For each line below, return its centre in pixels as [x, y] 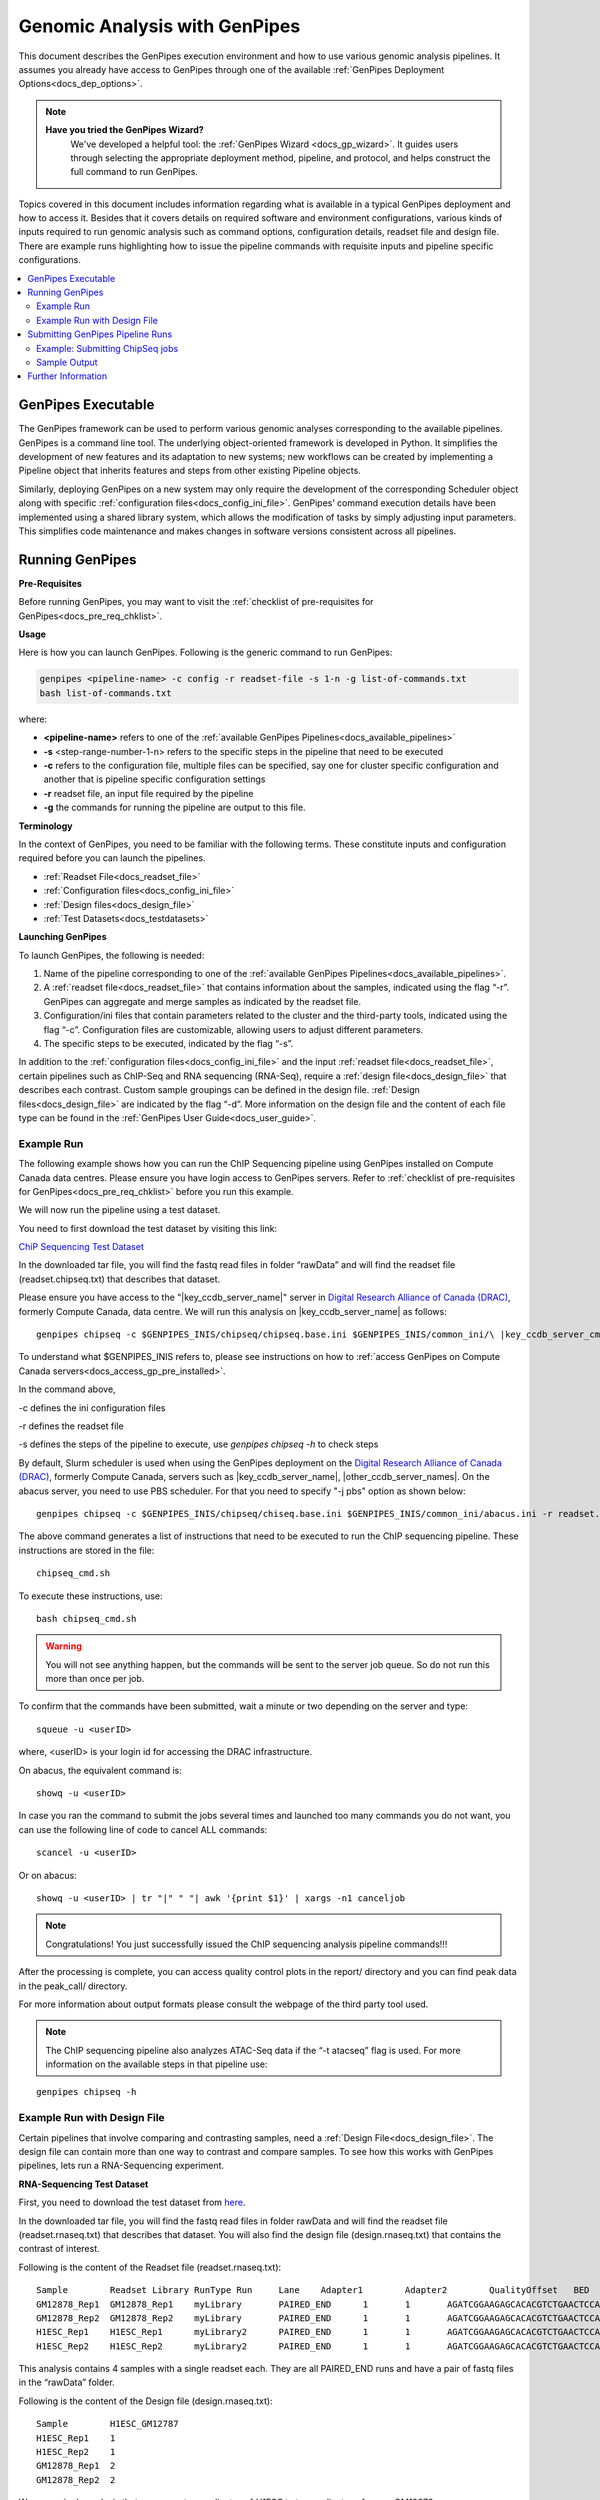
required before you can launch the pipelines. [112, 858]
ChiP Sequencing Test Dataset [81, 1247]
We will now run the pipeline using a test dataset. [119, 1210]
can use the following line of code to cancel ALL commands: [143, 1829]
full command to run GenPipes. [134, 172]
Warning [63, 1646]
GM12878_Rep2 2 [76, 2479]
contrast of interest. [59, 2249]
